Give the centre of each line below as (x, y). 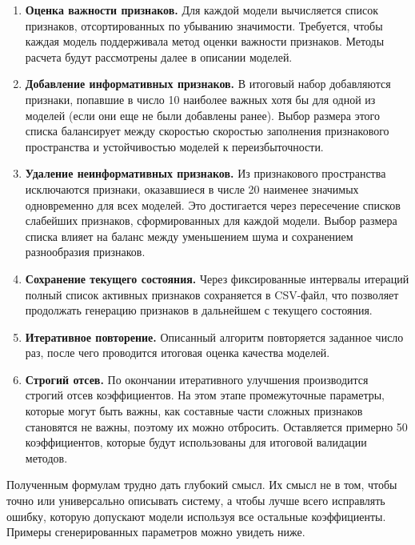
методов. (46, 457)
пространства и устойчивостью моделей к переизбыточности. (174, 146)
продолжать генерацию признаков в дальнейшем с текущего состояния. (199, 310)
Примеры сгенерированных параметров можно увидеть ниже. (156, 532)
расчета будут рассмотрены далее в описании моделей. (159, 56)
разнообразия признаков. (85, 252)
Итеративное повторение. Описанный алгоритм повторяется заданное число (214, 337)
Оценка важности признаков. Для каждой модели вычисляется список (202, 10)
